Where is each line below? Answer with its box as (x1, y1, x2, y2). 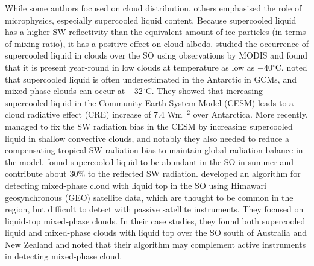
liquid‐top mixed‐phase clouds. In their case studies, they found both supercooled (5, 214, 306, 227)
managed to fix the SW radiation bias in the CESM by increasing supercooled (5, 119, 293, 132)
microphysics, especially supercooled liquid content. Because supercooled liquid (5, 13, 297, 26)
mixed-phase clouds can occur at (5, 84, 125, 97)
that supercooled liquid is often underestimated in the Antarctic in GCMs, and (5, 72, 297, 85)
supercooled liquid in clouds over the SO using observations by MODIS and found (5, 49, 308, 62)
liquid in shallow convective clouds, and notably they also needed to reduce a (5, 131, 289, 144)
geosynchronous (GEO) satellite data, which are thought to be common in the (5, 191, 294, 203)
